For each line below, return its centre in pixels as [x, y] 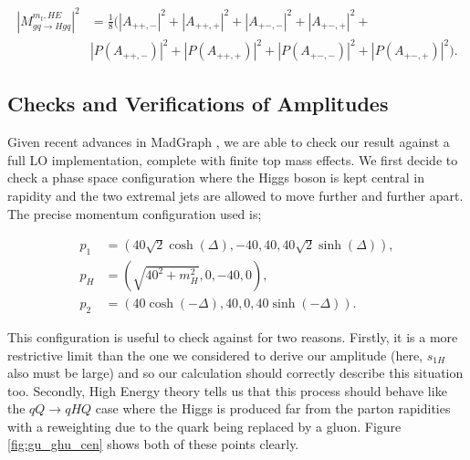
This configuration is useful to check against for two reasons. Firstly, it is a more [233, 336]
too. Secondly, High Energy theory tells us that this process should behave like [227, 390]
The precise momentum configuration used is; [135, 213]
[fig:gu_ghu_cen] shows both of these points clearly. [153, 444]
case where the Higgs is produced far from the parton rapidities [273, 408]
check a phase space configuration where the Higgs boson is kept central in [216, 178]
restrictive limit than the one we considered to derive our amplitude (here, [215, 355]
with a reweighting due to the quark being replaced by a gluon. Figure [204, 426]
